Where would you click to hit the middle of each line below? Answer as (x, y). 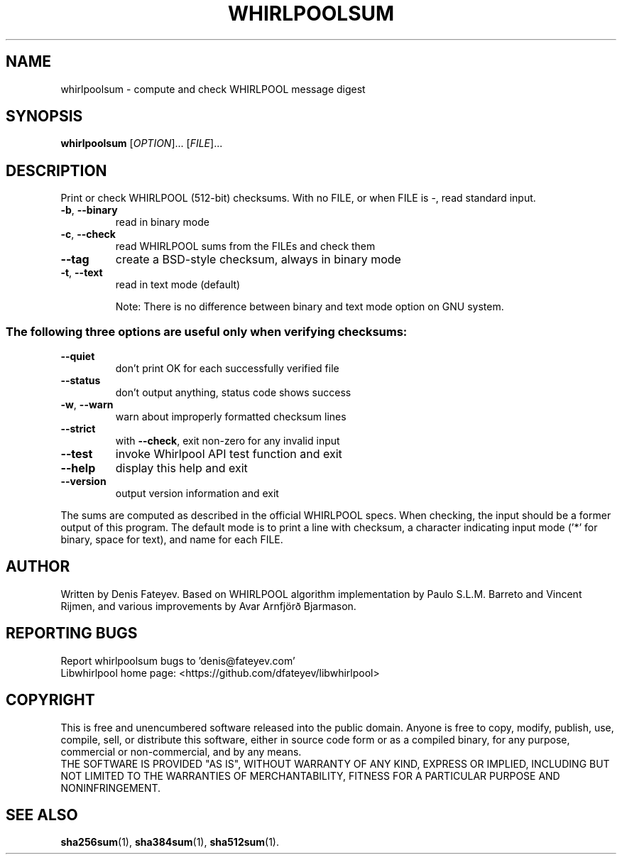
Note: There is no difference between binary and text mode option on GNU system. (310, 307)
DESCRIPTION (56, 170)
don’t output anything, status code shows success (233, 393)
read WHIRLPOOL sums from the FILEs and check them (245, 246)
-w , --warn (87, 405)
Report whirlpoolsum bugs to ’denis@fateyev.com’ (178, 660)
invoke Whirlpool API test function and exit (229, 454)
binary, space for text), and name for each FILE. (172, 540)
